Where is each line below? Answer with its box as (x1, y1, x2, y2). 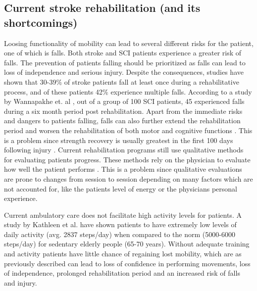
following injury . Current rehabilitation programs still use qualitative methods (4, 145, 244, 155)
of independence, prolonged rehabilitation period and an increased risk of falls (4, 268, 240, 278)
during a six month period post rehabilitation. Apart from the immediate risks (4, 105, 243, 116)
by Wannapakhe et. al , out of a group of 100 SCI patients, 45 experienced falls (4, 96, 245, 106)
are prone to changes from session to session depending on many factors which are (4, 173, 253, 184)
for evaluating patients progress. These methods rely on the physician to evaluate (4, 154, 251, 164)
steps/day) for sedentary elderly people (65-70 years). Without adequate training (4, 239, 250, 249)
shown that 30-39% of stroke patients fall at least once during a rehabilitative (4, 76, 239, 87)
